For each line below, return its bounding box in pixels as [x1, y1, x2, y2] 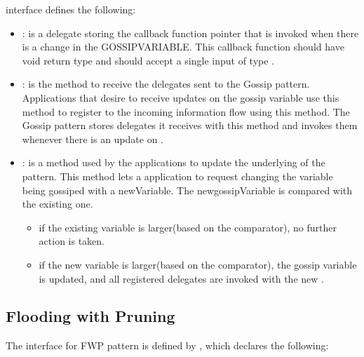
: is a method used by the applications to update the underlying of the [22, 155, 325, 170]
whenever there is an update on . [22, 131, 164, 146]
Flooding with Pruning [6, 305, 175, 327]
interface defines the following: [6, 2, 136, 16]
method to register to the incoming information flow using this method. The [22, 104, 350, 119]
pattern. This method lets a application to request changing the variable [22, 168, 333, 183]
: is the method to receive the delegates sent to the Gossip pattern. [22, 76, 310, 91]
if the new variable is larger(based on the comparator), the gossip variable [39, 257, 357, 271]
